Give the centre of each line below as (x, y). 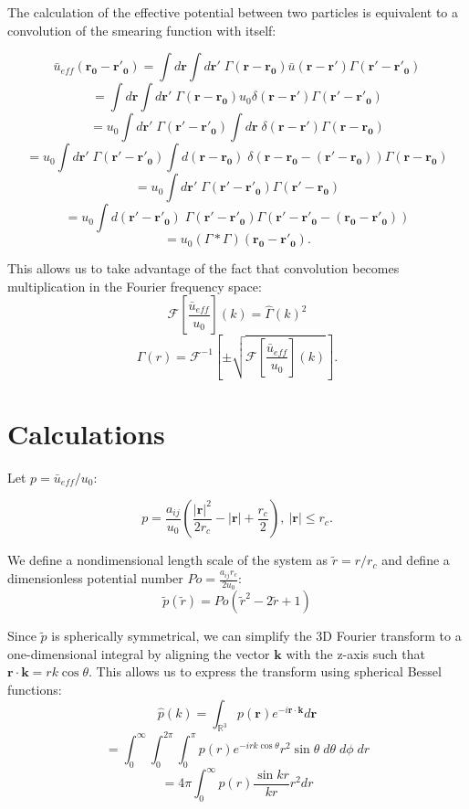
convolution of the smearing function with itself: (142, 30)
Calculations (86, 433)
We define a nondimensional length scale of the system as (168, 560)
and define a (416, 560)
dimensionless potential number (95, 578)
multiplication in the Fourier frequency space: (135, 286)
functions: (35, 690)
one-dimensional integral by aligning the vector (139, 653)
